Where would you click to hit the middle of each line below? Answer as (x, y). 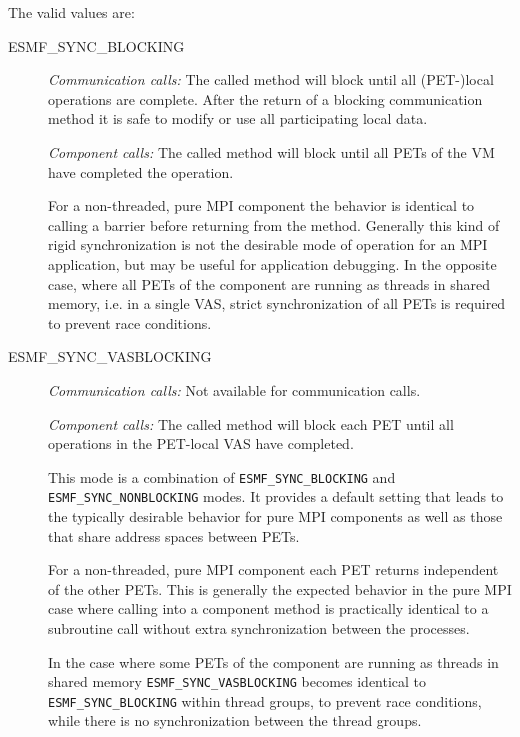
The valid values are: (71, 12)
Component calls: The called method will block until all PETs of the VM (271, 151)
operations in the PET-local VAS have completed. (201, 443)
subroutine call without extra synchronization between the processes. (259, 627)
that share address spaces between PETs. (174, 535)
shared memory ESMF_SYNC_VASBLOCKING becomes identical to (237, 681)
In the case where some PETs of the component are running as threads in (273, 661)
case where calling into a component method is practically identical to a (268, 608)
